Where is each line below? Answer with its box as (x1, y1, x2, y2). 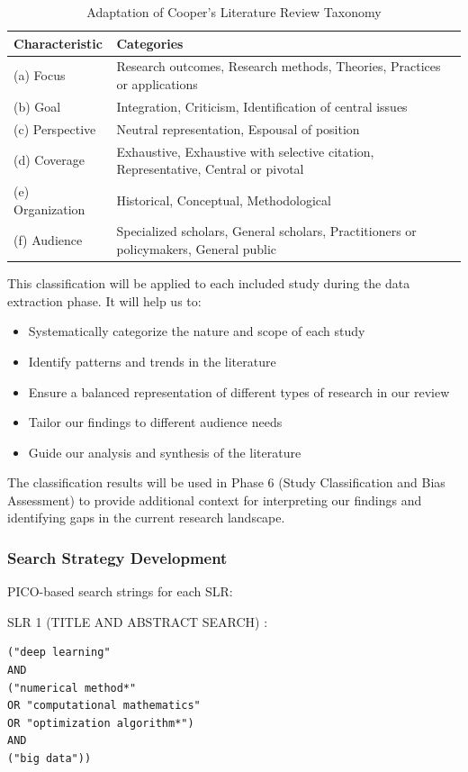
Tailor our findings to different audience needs (28, 413, 283, 431)
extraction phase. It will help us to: (7, 291, 202, 310)
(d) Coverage (13, 150, 85, 169)
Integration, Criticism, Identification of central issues (116, 96, 408, 115)
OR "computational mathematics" (7, 699, 201, 713)
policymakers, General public (116, 240, 277, 259)
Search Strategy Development (7, 546, 228, 568)
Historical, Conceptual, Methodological (116, 190, 331, 209)
